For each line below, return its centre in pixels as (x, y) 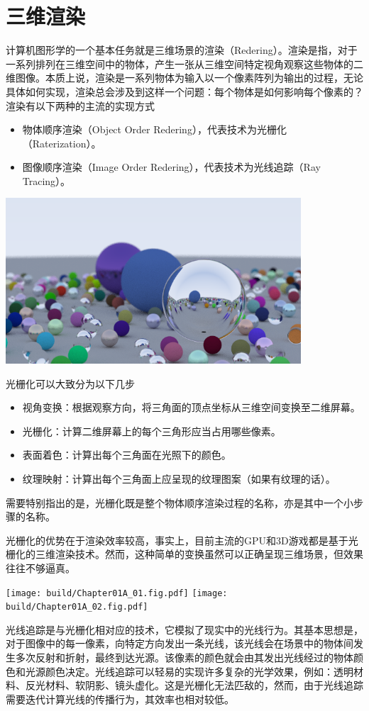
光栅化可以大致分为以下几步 (70, 383)
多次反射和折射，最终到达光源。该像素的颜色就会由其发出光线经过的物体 (184, 657)
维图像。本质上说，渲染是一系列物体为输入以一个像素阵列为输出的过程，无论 (184, 78)
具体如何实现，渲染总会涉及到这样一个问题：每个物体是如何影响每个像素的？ (184, 91)
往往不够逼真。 (40, 567)
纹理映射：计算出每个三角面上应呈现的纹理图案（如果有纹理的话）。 (179, 478)
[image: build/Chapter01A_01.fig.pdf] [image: (117, 593)
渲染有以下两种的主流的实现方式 (80, 105)
